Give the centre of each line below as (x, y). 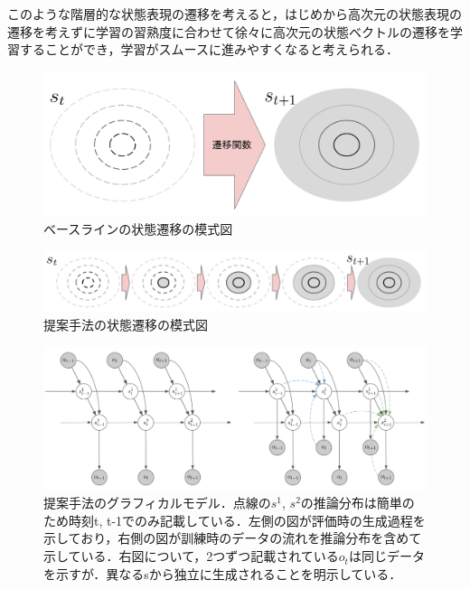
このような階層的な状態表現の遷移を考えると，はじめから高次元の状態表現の (235, 14)
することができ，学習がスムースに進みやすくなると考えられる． (209, 49)
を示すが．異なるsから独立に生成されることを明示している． (223, 573)
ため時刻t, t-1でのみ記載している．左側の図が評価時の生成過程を (235, 520)
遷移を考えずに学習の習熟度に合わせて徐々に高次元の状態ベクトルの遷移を (229, 31)
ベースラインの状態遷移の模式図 (138, 228)
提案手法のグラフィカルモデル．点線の (157, 503)
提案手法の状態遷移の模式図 (126, 324)
